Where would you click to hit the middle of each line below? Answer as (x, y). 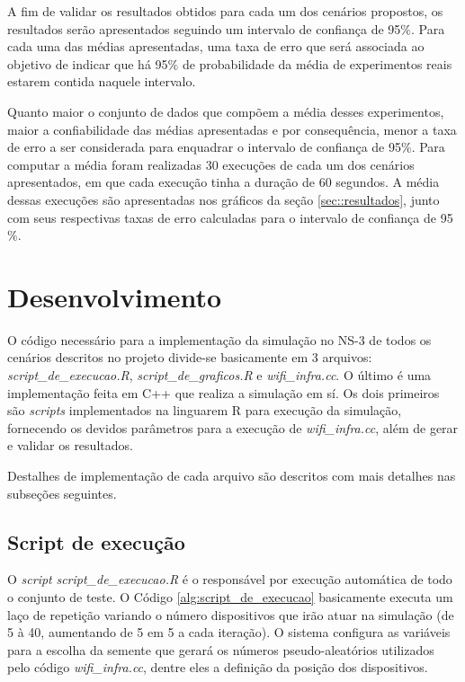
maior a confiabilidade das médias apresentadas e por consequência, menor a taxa (232, 129)
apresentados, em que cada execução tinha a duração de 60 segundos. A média (224, 182)
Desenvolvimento (115, 296)
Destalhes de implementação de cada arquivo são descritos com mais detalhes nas (232, 475)
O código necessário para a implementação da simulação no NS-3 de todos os (219, 339)
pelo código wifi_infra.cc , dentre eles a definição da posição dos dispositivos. (218, 667)
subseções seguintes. (62, 493)
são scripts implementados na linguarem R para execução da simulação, (205, 410)
